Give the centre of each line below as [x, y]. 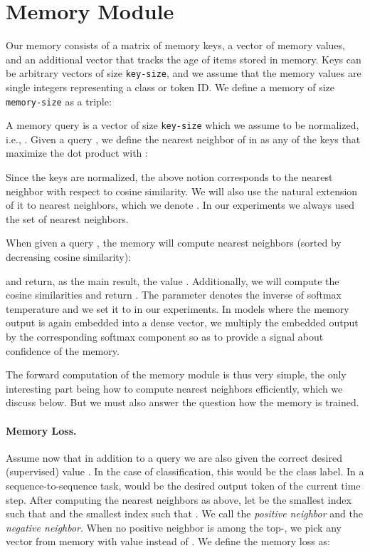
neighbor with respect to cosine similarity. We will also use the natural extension [182, 191]
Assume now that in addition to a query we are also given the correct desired [174, 457]
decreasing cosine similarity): [69, 257]
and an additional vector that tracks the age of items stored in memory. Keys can [184, 59]
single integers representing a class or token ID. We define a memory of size [170, 87]
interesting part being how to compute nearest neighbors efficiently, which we [174, 388]
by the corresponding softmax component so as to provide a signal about [165, 336]
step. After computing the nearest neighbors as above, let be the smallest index [179, 499]
